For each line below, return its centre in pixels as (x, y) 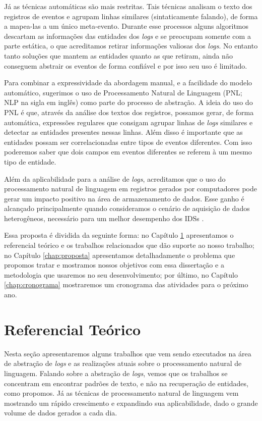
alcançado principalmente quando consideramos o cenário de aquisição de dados (127, 208)
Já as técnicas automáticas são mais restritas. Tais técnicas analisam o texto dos (128, 6)
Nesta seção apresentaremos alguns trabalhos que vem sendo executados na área (128, 353)
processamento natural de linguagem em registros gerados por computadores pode (130, 189)
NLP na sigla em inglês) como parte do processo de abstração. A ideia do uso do (128, 102)
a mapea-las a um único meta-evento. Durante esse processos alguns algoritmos (126, 26)
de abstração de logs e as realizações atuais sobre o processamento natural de (123, 363)
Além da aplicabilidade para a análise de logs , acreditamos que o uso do (115, 178)
